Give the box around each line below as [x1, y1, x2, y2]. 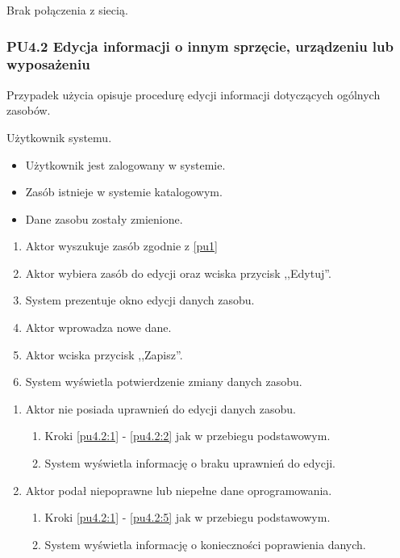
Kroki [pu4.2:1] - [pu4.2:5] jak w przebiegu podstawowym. [44, 509, 331, 526]
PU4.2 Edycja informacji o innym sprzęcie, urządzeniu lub [6, 36, 394, 56]
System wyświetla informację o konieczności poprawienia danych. [44, 535, 366, 552]
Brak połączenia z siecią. [6, 2, 128, 18]
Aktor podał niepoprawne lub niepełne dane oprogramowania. [25, 481, 332, 498]
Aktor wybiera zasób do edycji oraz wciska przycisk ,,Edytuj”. [25, 264, 331, 281]
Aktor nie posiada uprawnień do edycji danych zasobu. [25, 400, 296, 417]
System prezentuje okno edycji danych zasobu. [25, 292, 255, 308]
